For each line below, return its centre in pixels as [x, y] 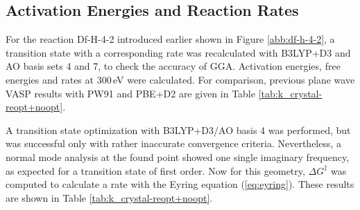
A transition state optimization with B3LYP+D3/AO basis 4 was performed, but [178, 130]
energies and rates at [50, 79]
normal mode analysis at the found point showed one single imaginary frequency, [178, 156]
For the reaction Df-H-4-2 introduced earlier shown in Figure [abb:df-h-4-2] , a [170, 39]
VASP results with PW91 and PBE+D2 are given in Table [130, 93]
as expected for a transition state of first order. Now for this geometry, [155, 170]
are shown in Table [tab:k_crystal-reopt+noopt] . [109, 197]
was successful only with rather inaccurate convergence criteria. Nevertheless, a [174, 143]
